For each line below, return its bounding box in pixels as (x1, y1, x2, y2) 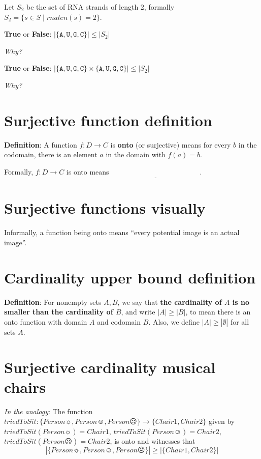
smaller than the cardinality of (4, 306, 113, 317)
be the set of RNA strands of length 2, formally (26, 2, 175, 12)
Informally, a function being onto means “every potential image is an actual (4, 227, 240, 238)
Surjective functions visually (4, 197, 206, 218)
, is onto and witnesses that (110, 436, 195, 446)
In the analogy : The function (4, 406, 93, 416)
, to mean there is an (185, 306, 251, 317)
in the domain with (106, 149, 166, 160)
